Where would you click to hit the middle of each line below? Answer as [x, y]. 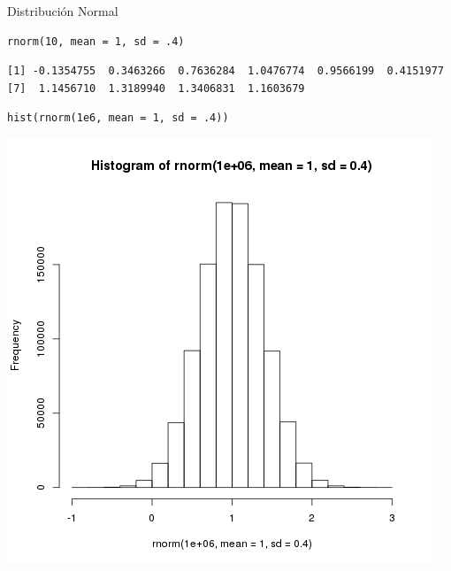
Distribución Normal [63, 11]
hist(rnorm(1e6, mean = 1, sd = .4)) [118, 118]
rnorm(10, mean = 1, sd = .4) [96, 41]
